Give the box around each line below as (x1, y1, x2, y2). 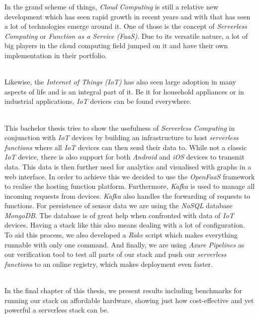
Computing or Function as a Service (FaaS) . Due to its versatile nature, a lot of (4, 30, 248, 41)
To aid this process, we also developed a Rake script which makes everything (4, 230, 238, 240)
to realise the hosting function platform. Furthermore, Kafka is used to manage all (4, 181, 255, 191)
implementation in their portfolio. (4, 50, 107, 60)
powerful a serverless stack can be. (4, 305, 109, 315)
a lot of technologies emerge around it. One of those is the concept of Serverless (4, 21, 247, 31)
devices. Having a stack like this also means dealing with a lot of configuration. (4, 220, 245, 230)
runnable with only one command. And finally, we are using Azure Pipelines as (4, 239, 245, 249)
